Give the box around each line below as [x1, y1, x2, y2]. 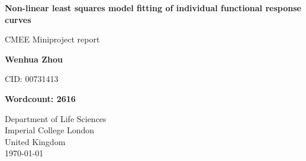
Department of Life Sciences [5, 112, 107, 124]
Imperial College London [5, 124, 95, 136]
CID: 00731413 [5, 73, 59, 85]
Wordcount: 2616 [5, 92, 76, 104]
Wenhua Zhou [5, 52, 63, 65]
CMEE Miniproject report [5, 33, 100, 45]
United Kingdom [5, 135, 66, 147]
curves [5, 13, 31, 25]
